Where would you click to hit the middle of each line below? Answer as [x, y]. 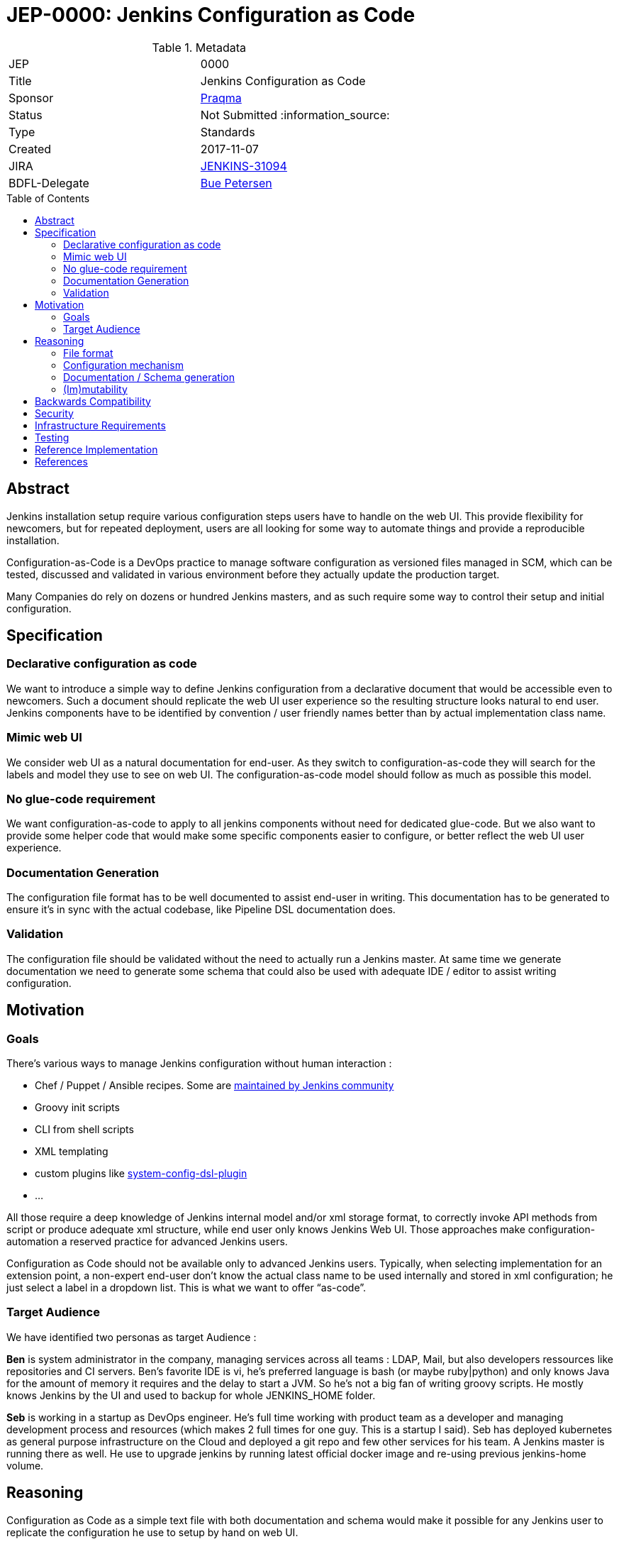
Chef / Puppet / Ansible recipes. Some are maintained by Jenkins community [214, 1086]
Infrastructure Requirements [100, 425]
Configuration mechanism [123, 365]
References [61, 461]
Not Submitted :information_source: [295, 115]
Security [54, 413]
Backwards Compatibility [93, 401]
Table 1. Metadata [199, 47]
